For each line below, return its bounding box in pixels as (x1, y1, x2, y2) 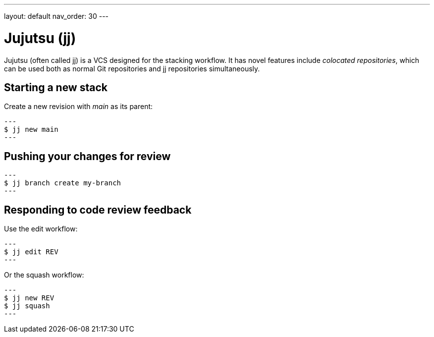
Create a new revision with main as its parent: (4, 102, 153, 111)
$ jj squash (4, 302, 50, 310)
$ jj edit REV (4, 248, 58, 256)
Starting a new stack (4, 81, 108, 94)
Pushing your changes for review (4, 150, 171, 163)
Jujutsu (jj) (4, 29, 76, 47)
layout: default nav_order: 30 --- (4, 12, 109, 20)
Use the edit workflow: (4, 225, 78, 233)
